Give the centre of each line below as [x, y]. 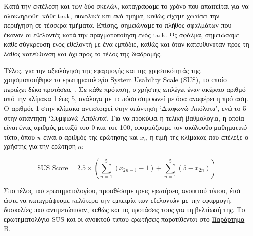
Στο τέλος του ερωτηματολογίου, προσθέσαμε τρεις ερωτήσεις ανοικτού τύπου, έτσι [122, 190]
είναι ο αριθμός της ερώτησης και [91, 136]
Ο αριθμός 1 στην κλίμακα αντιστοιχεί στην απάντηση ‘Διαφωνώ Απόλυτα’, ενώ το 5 [125, 108]
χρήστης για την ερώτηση [40, 146]
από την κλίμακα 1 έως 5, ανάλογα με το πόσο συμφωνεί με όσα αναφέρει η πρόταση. [126, 99]
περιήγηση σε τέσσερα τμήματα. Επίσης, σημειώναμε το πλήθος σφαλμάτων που [118, 25]
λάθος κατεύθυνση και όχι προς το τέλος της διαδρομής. [83, 53]
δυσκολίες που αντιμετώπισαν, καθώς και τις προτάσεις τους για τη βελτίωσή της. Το [125, 209]
